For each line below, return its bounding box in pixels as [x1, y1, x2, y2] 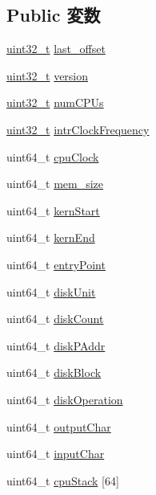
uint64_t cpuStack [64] [6, 472, 119, 489]
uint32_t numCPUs [6, 94, 104, 111]
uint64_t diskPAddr [6, 337, 106, 354]
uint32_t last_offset [6, 40, 106, 57]
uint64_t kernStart [6, 202, 100, 219]
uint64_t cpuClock [6, 148, 99, 165]
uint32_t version [6, 67, 89, 84]
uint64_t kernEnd [6, 229, 95, 246]
